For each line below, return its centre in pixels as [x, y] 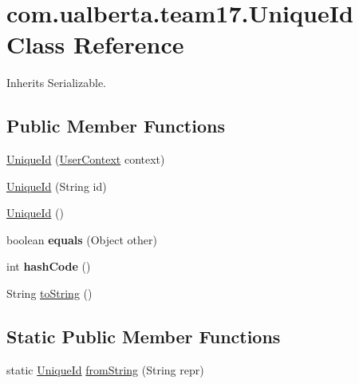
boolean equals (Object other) [82, 239]
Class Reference [95, 44]
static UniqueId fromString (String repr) [105, 369]
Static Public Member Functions [144, 336]
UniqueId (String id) [57, 186]
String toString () [49, 293]
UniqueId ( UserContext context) [86, 159]
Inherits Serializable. [57, 83]
